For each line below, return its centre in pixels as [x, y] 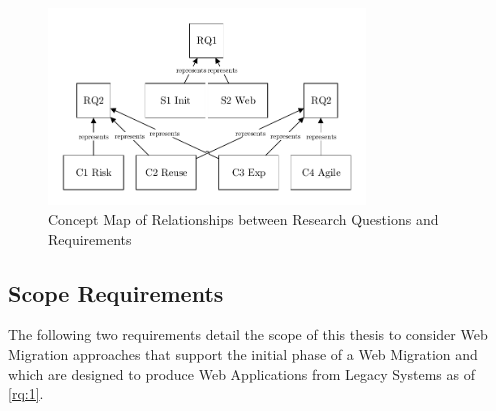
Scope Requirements [116, 292]
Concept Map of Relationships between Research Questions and [243, 218]
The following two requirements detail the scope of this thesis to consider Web [248, 334]
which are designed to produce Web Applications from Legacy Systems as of [241, 373]
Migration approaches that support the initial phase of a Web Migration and [243, 353]
